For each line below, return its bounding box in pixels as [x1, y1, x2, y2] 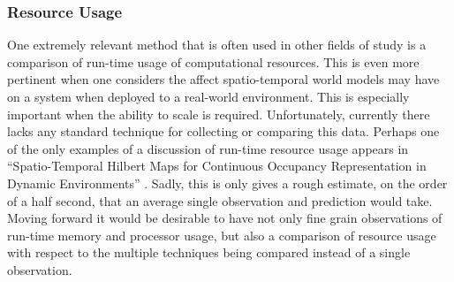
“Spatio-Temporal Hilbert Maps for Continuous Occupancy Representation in [7, 156, 427, 175]
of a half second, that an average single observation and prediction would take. [7, 191, 433, 210]
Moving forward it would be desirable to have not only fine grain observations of [7, 209, 443, 227]
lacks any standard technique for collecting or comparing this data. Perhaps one [7, 122, 440, 141]
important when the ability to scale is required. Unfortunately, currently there [7, 104, 430, 123]
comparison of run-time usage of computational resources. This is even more [7, 52, 420, 71]
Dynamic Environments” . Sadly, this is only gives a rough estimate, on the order [7, 173, 448, 192]
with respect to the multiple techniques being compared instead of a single [7, 243, 411, 262]
